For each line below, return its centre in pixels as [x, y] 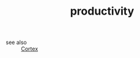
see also [16, 42]
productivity [102, 11]
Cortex [30, 49]
